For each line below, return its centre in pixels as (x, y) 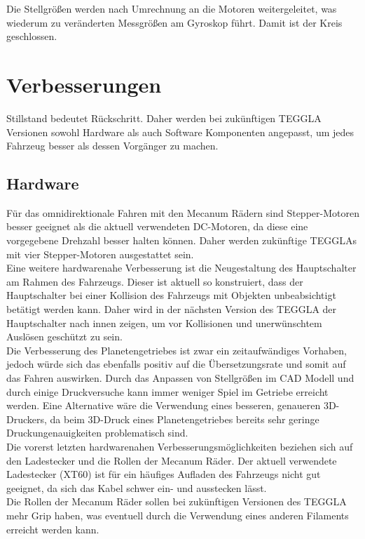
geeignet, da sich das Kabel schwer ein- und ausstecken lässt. (137, 487)
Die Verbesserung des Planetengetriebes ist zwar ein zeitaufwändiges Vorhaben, (177, 350)
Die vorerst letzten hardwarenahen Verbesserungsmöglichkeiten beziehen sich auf (180, 446)
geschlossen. (32, 36)
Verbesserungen (84, 84)
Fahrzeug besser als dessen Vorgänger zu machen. (112, 146)
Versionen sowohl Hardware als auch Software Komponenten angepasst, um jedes (180, 132)
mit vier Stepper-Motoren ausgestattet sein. (100, 254)
